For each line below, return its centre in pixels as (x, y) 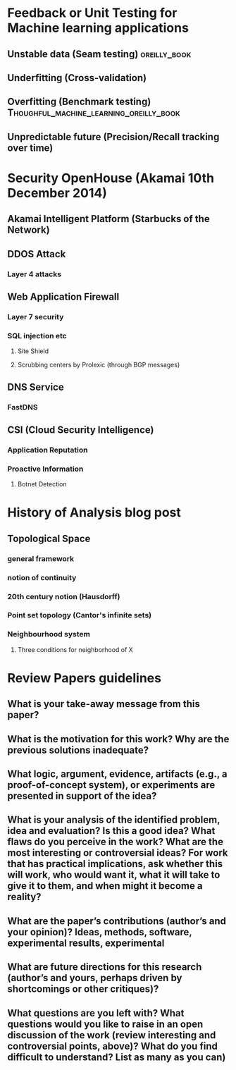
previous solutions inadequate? (78, 750)
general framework (41, 558)
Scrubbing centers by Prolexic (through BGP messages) (99, 365)
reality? (24, 897)
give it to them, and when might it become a (105, 886)
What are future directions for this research (105, 967)
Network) (29, 230)
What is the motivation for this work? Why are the (118, 739)
